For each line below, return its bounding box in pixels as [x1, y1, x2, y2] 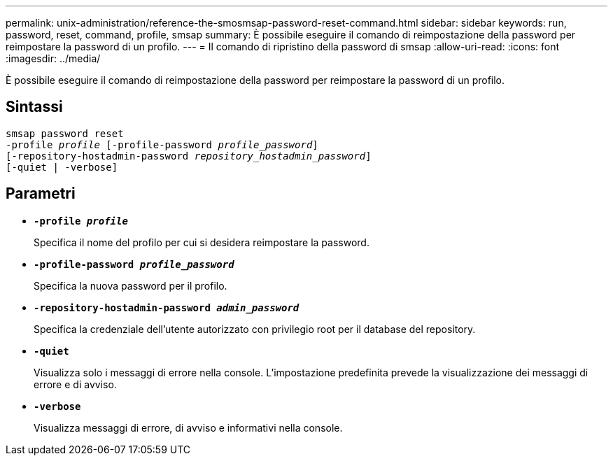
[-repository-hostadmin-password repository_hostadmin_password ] [6, 150, 372, 162]
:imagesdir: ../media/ [6, 52, 101, 64]
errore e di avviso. [34, 378, 117, 390]
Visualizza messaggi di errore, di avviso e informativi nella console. [34, 421, 343, 434]
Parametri [6, 185, 76, 203]
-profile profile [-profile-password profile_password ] [6, 139, 318, 150]
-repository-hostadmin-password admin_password [34, 302, 300, 313]
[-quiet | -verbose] [6, 161, 118, 173]
